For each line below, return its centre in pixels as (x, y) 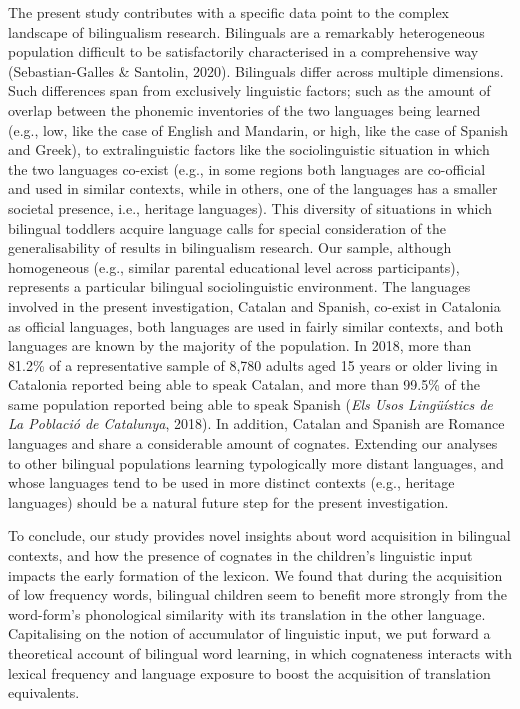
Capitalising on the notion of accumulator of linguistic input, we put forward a (249, 633)
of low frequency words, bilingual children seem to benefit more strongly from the (258, 594)
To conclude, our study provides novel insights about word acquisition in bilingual (259, 535)
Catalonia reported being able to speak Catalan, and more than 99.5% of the (244, 384)
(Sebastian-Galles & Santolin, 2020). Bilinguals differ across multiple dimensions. (256, 70)
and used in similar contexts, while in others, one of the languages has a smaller (253, 188)
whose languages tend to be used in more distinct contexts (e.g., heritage (231, 482)
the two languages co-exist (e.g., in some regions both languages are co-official (247, 168)
